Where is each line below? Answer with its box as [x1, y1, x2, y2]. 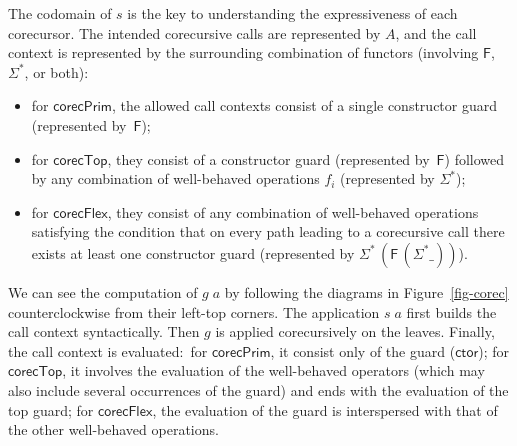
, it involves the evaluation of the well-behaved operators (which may [62, 360, 485, 381]
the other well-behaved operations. [8, 419, 219, 440]
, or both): [24, 61, 89, 82]
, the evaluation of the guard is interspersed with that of [152, 399, 498, 420]
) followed [444, 148, 505, 169]
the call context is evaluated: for [8, 340, 208, 361]
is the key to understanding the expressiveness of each [127, 3, 458, 23]
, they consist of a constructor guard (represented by [107, 148, 430, 169]
